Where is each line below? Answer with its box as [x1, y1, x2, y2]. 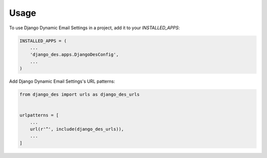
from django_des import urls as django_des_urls [19, 92, 140, 98]
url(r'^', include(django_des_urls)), [30, 126, 124, 132]
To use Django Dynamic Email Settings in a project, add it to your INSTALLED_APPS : [9, 25, 180, 31]
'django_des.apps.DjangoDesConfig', [30, 52, 119, 57]
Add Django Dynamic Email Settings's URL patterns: [9, 78, 115, 84]
